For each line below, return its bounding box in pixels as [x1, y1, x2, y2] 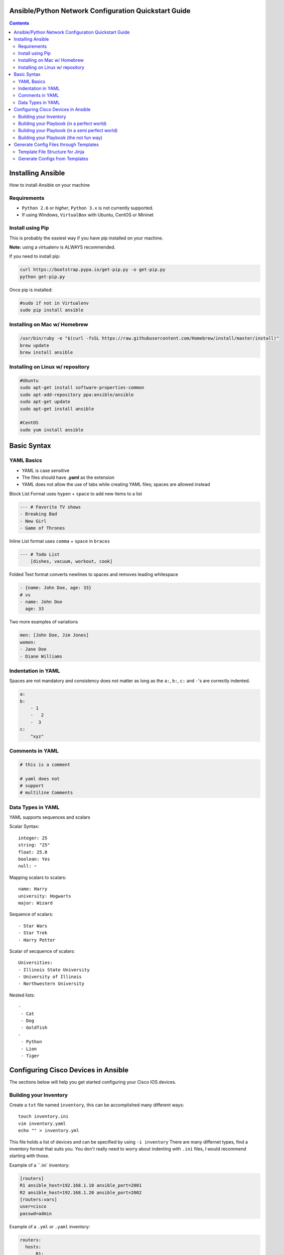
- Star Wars [18, 923, 48, 929]
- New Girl [20, 518, 47, 524]
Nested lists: [9, 992, 35, 998]
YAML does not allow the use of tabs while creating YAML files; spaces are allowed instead [22, 481, 210, 487]
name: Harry [18, 886, 48, 892]
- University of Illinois [18, 974, 82, 980]
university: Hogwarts [18, 893, 71, 899]
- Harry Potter [18, 937, 56, 943]
